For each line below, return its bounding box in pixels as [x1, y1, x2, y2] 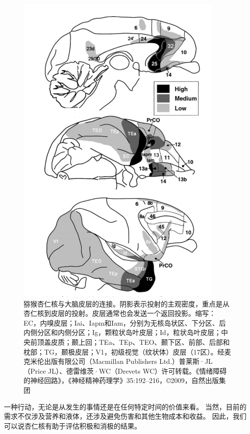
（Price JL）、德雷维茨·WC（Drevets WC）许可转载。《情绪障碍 [24, 365, 227, 376]
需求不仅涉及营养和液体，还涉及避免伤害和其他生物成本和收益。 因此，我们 [4, 411, 247, 421]
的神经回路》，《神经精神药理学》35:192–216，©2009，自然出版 [24, 375, 219, 385]
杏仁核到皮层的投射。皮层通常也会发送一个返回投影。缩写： [24, 308, 216, 318]
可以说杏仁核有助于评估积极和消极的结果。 [4, 420, 141, 431]
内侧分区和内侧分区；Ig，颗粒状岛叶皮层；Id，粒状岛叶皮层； [24, 327, 221, 337]
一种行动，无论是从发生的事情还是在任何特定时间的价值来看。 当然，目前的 [4, 401, 247, 411]
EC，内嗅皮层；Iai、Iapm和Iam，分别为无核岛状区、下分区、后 [24, 317, 226, 328]
